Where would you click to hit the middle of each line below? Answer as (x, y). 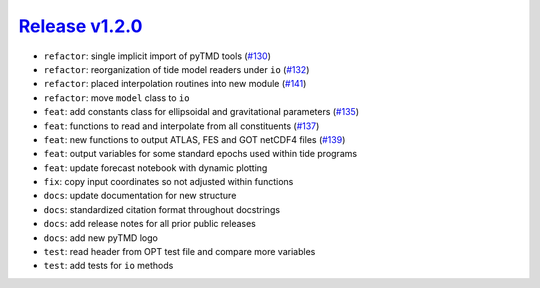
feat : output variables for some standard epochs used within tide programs (200, 154)
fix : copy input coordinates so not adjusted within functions (168, 182)
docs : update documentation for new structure (140, 196)
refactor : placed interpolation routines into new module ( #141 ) (175, 84)
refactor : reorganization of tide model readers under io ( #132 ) (176, 69)
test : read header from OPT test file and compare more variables (179, 252)
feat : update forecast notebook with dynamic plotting (155, 167)
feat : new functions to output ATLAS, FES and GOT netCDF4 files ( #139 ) (194, 139)
